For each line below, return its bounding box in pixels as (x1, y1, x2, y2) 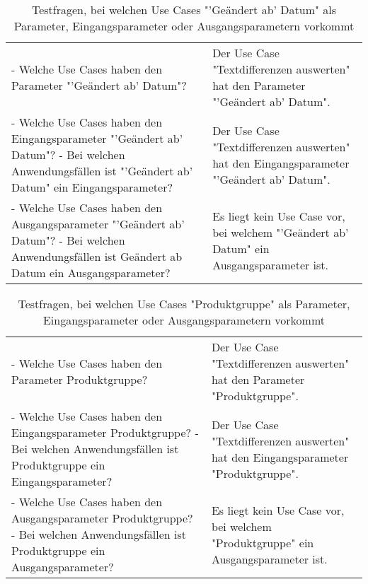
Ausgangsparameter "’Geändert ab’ (11, 216, 185, 232)
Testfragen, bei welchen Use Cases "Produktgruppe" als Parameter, (18, 296, 350, 312)
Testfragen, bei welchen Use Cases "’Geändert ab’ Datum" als (31, 1, 337, 18)
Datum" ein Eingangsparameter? (11, 179, 173, 195)
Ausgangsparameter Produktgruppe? (11, 510, 193, 526)
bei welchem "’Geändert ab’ (212, 223, 349, 240)
